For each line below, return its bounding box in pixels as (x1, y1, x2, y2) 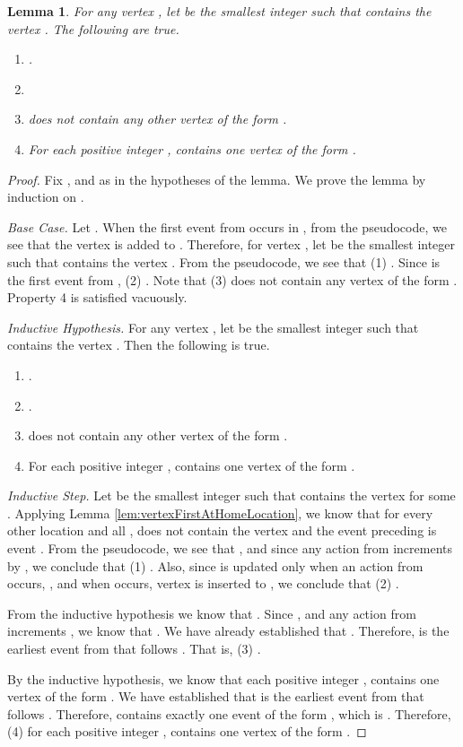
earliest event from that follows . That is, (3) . (7, 639, 261, 658)
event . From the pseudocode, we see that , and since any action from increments (7, 539, 453, 558)
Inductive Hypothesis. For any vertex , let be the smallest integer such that (7, 317, 419, 336)
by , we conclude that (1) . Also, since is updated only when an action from (7, 556, 424, 575)
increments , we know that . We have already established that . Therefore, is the (7, 621, 450, 640)
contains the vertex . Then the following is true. (7, 335, 270, 354)
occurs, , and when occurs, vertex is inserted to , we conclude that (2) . (7, 574, 399, 593)
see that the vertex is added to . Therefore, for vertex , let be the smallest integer (7, 235, 456, 254)
